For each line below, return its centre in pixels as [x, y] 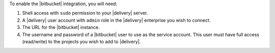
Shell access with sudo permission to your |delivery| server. [85, 13]
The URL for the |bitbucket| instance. [61, 28]
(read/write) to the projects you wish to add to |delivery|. [81, 41]
